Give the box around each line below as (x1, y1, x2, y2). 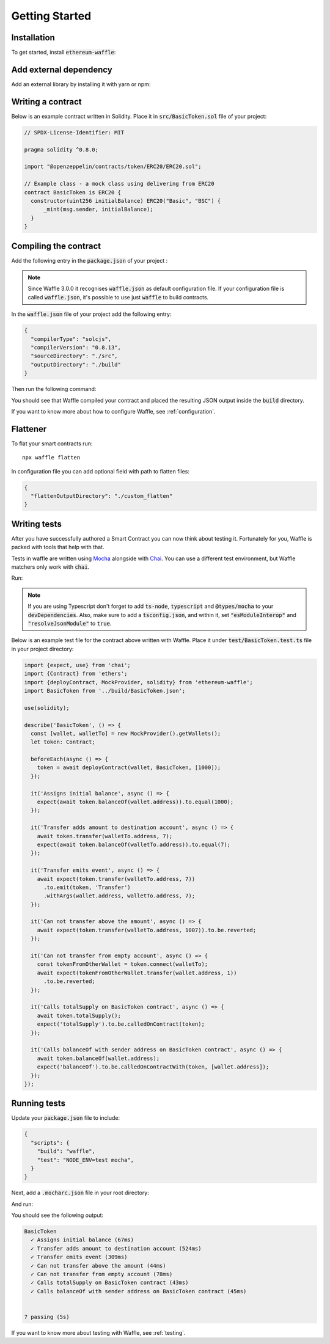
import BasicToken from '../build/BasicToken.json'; (24, 687, 186, 694)
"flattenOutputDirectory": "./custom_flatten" (31, 492, 173, 499)
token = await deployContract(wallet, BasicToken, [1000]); (37, 764, 221, 771)
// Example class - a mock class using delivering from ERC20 (24, 180, 215, 188)
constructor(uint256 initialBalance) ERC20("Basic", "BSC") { (31, 197, 221, 204)
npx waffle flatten (22, 454, 81, 461)
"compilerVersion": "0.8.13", (31, 344, 122, 351)
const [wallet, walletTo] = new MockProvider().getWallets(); (31, 730, 221, 737)
